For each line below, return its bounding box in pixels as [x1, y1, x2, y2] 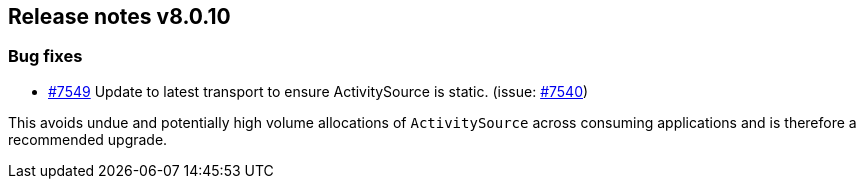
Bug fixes [8, 46, 83, 67]
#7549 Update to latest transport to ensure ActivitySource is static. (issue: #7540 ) [48, 82, 589, 100]
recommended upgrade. [8, 130, 168, 148]
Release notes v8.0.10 [8, 4, 231, 29]
